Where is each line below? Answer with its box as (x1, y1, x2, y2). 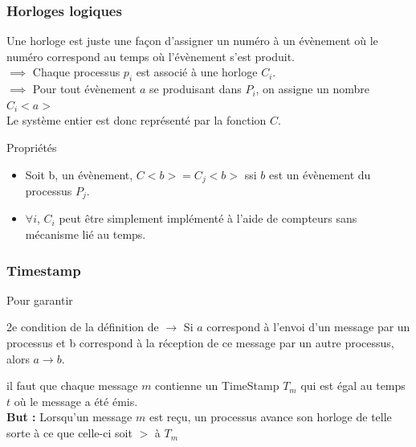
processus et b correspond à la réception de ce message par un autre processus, (6, 334, 394, 351)
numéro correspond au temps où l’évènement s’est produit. (6, 47, 296, 64)
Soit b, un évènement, (25, 166, 133, 182)
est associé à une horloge (136, 64, 258, 80)
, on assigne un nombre (255, 80, 369, 97)
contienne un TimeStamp (155, 377, 279, 394)
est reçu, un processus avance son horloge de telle (149, 408, 392, 425)
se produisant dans (149, 80, 242, 97)
